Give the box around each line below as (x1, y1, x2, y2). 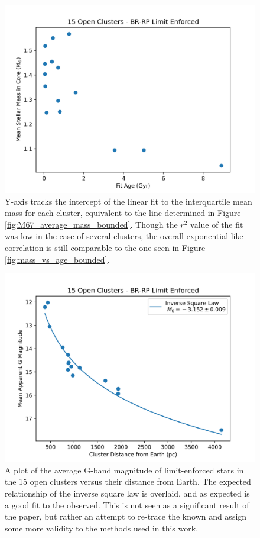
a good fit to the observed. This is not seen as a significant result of (5, 498, 249, 511)
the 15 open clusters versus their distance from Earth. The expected (5, 475, 251, 488)
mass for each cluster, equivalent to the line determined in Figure (5, 207, 241, 219)
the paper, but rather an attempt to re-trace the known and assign (5, 510, 247, 523)
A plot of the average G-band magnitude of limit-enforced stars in (5, 463, 244, 476)
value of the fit (190, 218, 243, 230)
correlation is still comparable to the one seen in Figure (5, 241, 206, 253)
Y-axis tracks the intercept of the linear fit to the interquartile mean (5, 195, 252, 207)
